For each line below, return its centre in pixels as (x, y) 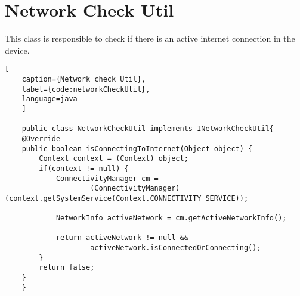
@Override (41, 138)
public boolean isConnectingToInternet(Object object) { (137, 149)
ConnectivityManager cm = (107, 178)
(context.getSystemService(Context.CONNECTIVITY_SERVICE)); (127, 198)
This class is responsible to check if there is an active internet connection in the (150, 38)
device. (17, 50)
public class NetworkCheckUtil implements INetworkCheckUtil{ (148, 129)
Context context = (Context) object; (114, 159)
